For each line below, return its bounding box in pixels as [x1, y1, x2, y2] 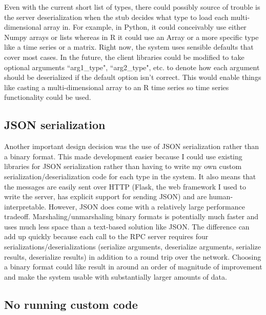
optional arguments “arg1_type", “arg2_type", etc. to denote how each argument [4, 61, 260, 72]
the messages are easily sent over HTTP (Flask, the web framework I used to [4, 181, 246, 192]
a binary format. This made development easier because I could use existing [4, 151, 242, 161]
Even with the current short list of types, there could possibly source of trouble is [4, 2, 260, 12]
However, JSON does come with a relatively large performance [48, 201, 245, 212]
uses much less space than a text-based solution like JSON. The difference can [4, 221, 250, 232]
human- [209, 191, 233, 202]
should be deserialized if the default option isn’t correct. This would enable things [4, 72, 261, 82]
